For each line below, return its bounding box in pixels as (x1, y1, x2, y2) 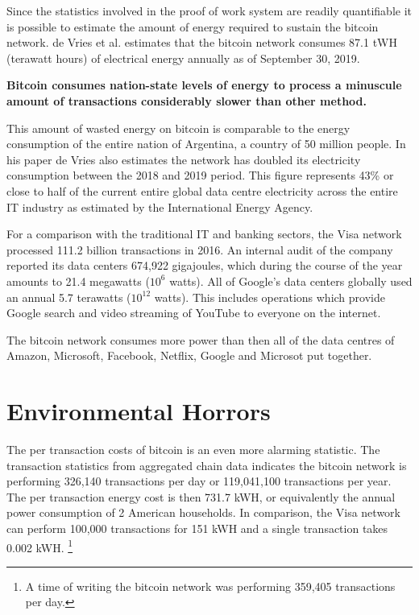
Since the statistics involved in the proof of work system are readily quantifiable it (6, 2, 412, 19)
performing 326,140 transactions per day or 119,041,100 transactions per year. (6, 473, 392, 489)
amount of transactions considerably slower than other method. (6, 92, 367, 109)
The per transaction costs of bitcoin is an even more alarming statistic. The (6, 441, 380, 457)
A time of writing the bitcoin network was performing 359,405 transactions (25, 577, 396, 594)
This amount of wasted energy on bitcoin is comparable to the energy (6, 119, 351, 136)
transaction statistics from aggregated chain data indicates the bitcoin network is (6, 456, 407, 473)
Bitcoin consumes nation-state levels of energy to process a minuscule (6, 76, 402, 93)
